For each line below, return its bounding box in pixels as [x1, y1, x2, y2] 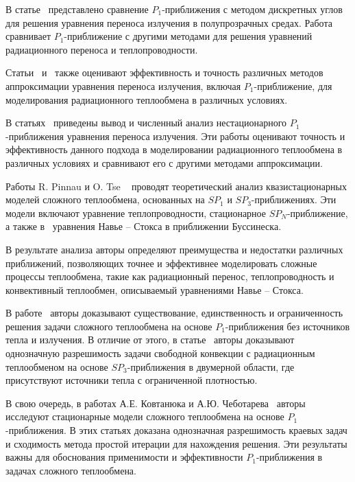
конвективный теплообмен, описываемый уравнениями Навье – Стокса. [5, 282, 304, 297]
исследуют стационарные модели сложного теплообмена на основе [5, 409, 284, 424]
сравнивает [5, 29, 51, 43]
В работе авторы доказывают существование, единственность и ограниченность [5, 306, 343, 320]
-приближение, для [254, 78, 332, 93]
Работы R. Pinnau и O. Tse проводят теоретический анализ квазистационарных [5, 179, 347, 193]
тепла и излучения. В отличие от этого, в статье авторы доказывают [5, 332, 295, 347]
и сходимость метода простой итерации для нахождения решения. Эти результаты [5, 436, 347, 450]
